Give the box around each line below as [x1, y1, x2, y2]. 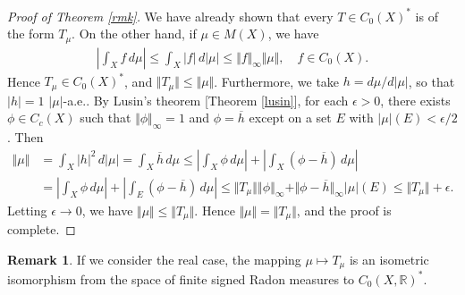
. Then [7, 127, 44, 146]
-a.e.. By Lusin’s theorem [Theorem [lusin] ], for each [63, 90, 349, 109]
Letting [7, 200, 47, 219]
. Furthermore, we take [214, 72, 340, 90]
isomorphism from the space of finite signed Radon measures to [7, 269, 355, 288]
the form [7, 24, 55, 43]
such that [80, 108, 131, 127]
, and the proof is [296, 200, 392, 219]
